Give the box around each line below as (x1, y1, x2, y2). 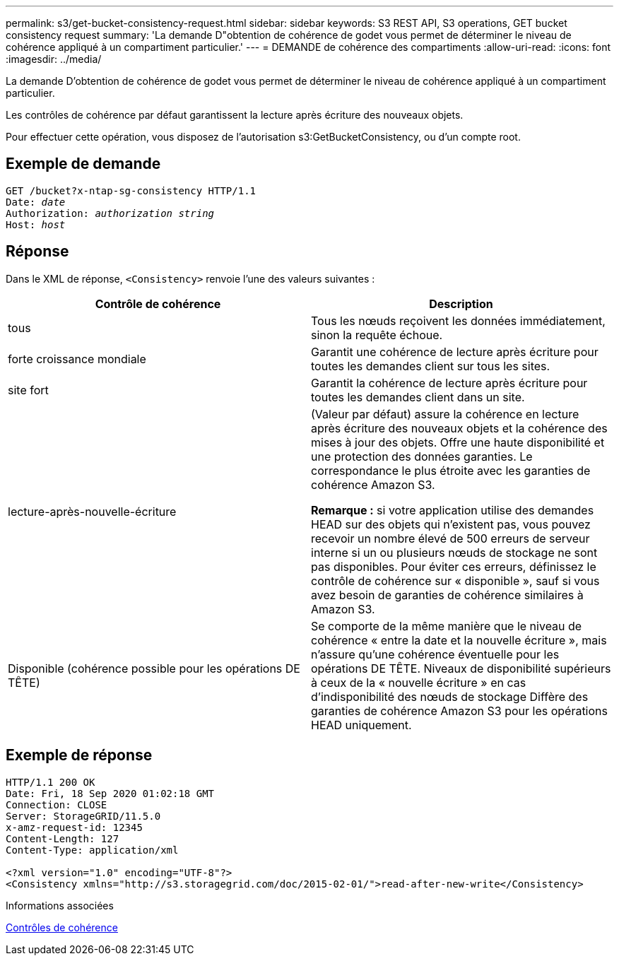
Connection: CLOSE (6, 798, 107, 810)
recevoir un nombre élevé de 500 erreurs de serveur (311, 531, 590, 546)
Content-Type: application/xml (6, 844, 179, 856)
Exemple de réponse (6, 746, 153, 765)
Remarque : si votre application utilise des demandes (311, 502, 594, 517)
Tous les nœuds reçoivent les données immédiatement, (311, 313, 606, 328)
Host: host (6, 218, 66, 230)
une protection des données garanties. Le (311, 449, 533, 464)
